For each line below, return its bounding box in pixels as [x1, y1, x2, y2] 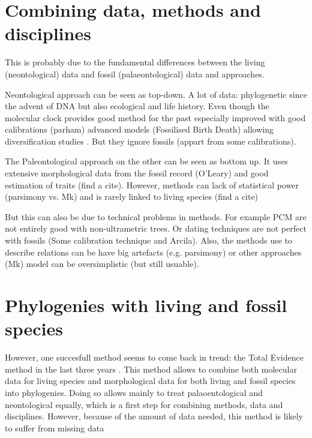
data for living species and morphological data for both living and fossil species [5, 374, 296, 387]
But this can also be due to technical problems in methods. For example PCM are [5, 210, 307, 223]
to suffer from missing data [5, 421, 104, 434]
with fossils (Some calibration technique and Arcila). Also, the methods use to [5, 234, 292, 247]
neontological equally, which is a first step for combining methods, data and [5, 398, 283, 410]
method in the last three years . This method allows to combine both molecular [5, 362, 297, 375]
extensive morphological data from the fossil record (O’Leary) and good [5, 167, 269, 179]
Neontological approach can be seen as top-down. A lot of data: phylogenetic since [5, 88, 307, 100]
